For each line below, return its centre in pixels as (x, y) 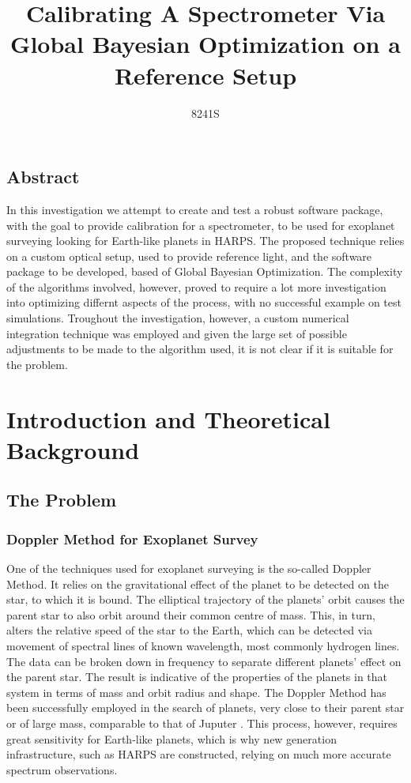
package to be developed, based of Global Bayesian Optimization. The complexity (205, 271)
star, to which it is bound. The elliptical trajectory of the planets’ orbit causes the (205, 599)
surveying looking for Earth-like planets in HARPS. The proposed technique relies (205, 241)
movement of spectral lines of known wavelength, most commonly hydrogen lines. (203, 645)
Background (73, 449)
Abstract (43, 177)
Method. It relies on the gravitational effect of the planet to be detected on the (198, 583)
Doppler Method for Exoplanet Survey (132, 538)
